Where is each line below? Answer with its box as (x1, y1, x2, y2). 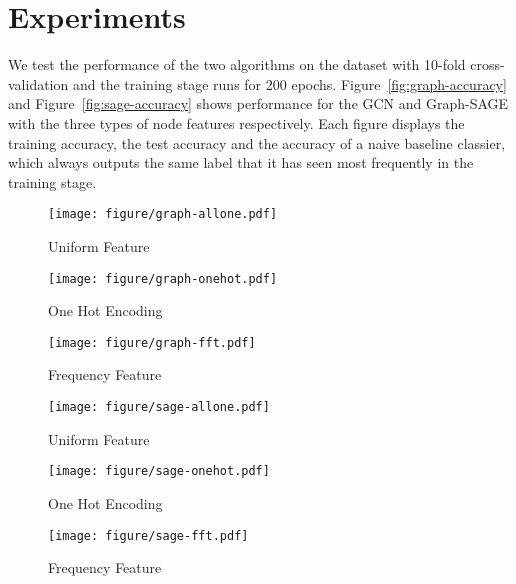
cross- (470, 54, 505, 75)
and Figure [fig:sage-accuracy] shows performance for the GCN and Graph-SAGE (8, 93, 509, 114)
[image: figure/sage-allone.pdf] (48, 400, 270, 415)
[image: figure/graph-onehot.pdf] (48, 271, 278, 286)
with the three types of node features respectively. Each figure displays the (8, 112, 465, 133)
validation (8, 73, 69, 94)
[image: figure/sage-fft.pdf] (48, 528, 249, 543)
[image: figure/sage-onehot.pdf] (48, 464, 270, 479)
